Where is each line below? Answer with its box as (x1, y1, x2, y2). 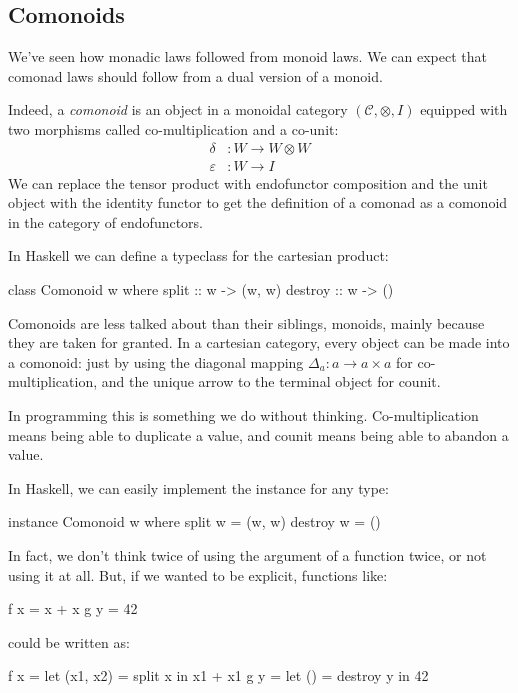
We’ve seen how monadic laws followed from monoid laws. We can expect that (8, 46, 487, 67)
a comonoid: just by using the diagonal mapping (8, 351, 304, 372)
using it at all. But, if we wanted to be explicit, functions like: (8, 564, 388, 585)
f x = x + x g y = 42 (8, 598, 138, 619)
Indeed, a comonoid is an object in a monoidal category (8, 99, 348, 120)
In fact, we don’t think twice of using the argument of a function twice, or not (8, 544, 487, 565)
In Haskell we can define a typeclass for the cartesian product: (8, 245, 389, 266)
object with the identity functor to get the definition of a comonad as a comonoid (8, 192, 508, 213)
